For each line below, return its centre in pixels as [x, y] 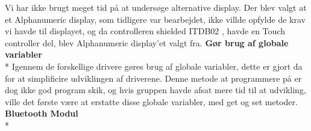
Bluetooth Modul [42, 113]
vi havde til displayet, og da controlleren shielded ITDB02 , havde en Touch [145, 31]
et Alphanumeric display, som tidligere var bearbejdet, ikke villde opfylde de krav [155, 19]
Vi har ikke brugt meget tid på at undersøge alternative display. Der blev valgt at [156, 7]
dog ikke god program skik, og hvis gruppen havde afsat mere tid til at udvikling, [155, 90]
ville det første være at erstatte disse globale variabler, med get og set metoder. [151, 101]
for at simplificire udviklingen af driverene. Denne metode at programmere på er [153, 78]
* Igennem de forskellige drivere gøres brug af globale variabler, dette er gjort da [154, 66]
